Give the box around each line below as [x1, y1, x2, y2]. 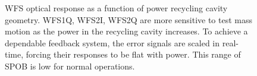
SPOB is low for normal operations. [5, 59, 135, 72]
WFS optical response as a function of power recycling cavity [5, 2, 228, 14]
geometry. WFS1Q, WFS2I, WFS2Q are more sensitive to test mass [5, 13, 252, 26]
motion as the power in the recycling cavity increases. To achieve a [5, 25, 248, 37]
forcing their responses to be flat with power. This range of [26, 48, 241, 61]
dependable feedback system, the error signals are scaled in [5, 36, 220, 49]
